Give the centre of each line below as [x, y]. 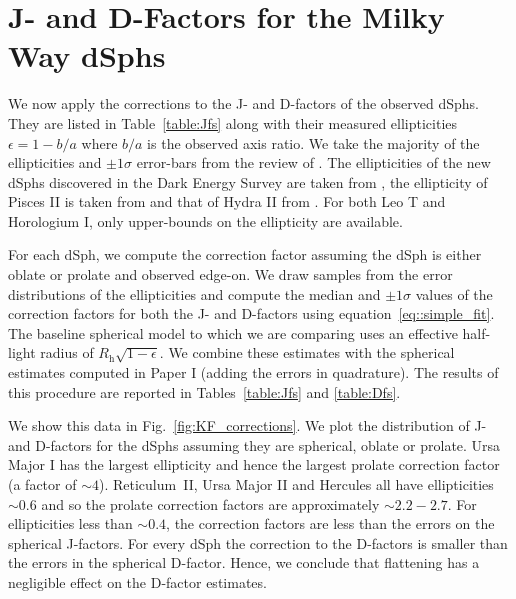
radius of [67, 352]
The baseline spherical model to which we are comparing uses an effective [233, 332]
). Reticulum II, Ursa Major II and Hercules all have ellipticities [296, 484]
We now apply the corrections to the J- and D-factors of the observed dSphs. [244, 103]
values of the [454, 293]
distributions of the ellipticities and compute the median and [194, 293]
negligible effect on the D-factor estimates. [137, 581]
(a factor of [42, 484]
